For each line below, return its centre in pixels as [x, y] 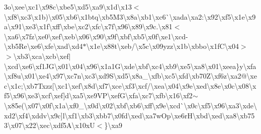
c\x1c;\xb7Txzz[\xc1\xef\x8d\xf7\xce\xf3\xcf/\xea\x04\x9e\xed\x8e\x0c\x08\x [130, 85]
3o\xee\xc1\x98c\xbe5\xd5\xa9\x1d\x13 [68, 7]
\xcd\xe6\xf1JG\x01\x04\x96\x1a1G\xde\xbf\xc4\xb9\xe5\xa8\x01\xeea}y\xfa [130, 66]
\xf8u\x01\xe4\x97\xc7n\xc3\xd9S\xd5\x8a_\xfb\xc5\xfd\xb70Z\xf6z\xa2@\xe [130, 76]
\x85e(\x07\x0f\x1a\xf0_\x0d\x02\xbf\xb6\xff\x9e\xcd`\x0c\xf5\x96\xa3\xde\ [130, 105]
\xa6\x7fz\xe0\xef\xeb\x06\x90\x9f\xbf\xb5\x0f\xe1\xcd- [96, 36]
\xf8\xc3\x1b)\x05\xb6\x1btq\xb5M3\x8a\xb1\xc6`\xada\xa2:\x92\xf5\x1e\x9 [130, 16]
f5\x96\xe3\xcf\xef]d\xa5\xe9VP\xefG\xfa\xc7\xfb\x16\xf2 [98, 95]
